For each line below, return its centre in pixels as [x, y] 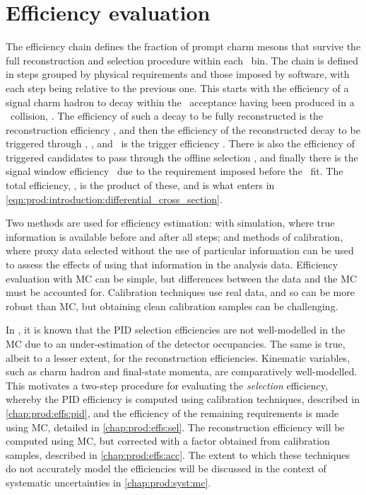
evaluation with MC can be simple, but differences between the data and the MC [182, 278]
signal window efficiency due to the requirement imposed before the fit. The [175, 171]
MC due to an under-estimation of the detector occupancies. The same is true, [176, 343]
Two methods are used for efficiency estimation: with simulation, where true [170, 223]
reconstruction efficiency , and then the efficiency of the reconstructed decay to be [183, 129]
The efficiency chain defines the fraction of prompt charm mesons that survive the [183, 46]
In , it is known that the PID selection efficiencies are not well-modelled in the [176, 330]
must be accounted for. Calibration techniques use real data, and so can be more [180, 292]
